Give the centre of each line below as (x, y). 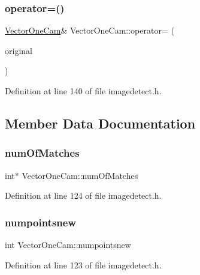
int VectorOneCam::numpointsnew (68, 244)
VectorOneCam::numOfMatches (80, 175)
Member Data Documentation (100, 123)
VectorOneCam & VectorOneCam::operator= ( (90, 30)
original (19, 50)
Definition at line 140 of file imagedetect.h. (83, 91)
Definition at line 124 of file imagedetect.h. (83, 195)
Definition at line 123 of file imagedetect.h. (83, 264)
